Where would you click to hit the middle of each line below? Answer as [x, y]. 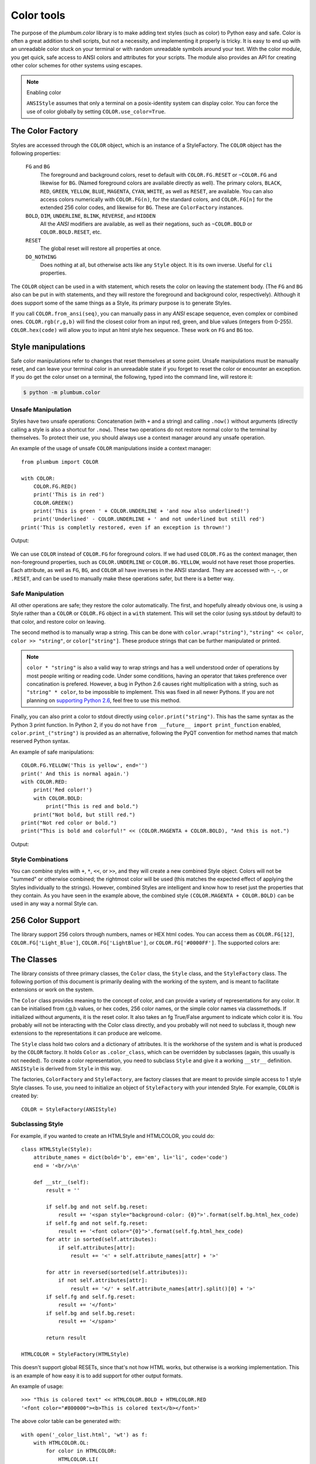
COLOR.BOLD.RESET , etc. [71, 232]
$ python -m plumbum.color [62, 393]
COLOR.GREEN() [54, 503]
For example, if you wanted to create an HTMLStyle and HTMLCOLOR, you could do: [113, 1135]
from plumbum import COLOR [60, 462]
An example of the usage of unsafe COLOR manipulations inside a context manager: [111, 449]
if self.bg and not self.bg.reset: [97, 1207]
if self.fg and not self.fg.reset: [97, 1223]
